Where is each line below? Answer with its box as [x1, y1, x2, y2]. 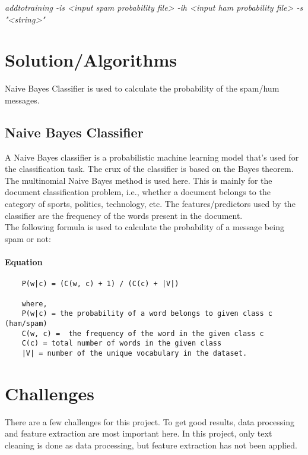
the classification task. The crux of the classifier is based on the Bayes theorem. [5, 162, 294, 175]
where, [21, 299, 47, 308]
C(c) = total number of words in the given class [21, 339, 222, 348]
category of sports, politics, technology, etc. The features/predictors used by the [5, 197, 296, 210]
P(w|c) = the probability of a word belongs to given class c [21, 309, 273, 318]
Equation [5, 256, 43, 268]
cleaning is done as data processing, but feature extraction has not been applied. [5, 438, 297, 451]
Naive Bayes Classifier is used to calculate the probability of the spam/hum [5, 82, 280, 95]
